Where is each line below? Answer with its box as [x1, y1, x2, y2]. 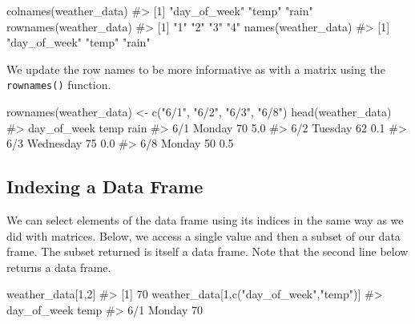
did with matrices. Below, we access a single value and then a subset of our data [6, 227, 401, 244]
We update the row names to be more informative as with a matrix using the [6, 60, 385, 77]
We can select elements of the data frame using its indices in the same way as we [6, 212, 404, 229]
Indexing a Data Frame [6, 174, 203, 199]
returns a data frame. [6, 258, 111, 275]
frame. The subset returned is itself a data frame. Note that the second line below [6, 243, 409, 260]
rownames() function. [6, 76, 111, 93]
